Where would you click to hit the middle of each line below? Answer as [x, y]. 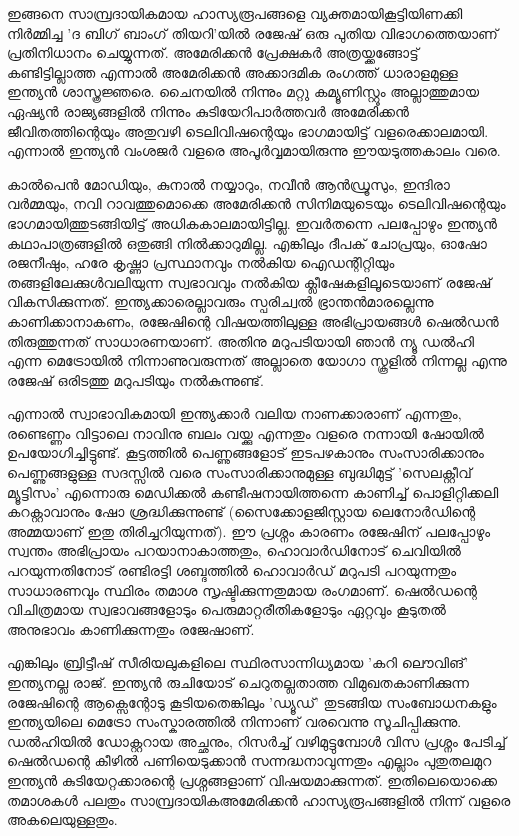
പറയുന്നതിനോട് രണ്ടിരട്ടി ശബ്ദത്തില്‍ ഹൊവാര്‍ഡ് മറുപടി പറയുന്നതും [232, 570]
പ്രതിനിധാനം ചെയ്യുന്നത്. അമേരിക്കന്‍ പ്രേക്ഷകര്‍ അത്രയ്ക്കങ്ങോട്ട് [213, 52]
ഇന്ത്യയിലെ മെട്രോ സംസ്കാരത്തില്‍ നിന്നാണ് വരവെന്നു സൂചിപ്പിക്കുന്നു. [234, 721]
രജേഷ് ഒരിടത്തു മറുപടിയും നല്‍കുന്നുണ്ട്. [135, 379]
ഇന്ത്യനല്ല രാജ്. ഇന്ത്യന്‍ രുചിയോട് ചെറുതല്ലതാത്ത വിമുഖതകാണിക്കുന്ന [238, 682]
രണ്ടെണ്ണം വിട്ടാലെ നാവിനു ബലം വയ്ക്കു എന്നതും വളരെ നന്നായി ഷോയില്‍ [245, 432]
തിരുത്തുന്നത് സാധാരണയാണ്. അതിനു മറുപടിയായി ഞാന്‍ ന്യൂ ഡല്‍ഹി [240, 340]
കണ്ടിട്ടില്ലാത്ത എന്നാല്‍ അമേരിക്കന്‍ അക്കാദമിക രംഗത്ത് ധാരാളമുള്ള [232, 71]
